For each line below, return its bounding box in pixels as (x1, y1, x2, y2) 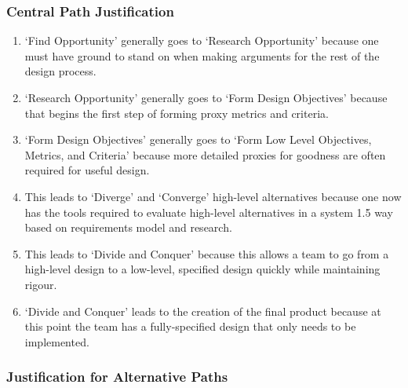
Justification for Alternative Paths (6, 367, 228, 386)
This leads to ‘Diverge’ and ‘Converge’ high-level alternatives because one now (24, 188, 402, 204)
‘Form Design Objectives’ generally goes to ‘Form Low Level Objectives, (24, 131, 372, 148)
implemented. (24, 333, 89, 350)
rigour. (24, 276, 57, 292)
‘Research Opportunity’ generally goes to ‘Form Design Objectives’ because (24, 90, 388, 105)
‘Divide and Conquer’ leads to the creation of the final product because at (24, 302, 381, 319)
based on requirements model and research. (24, 219, 232, 236)
